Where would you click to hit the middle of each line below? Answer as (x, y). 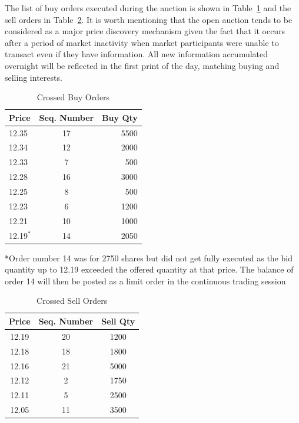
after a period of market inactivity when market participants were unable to (142, 42)
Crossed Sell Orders (72, 301)
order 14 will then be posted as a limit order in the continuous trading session (145, 281)
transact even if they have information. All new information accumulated (137, 54)
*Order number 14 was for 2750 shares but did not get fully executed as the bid (149, 258)
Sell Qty (118, 321)
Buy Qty (120, 117)
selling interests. (34, 77)
